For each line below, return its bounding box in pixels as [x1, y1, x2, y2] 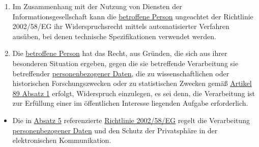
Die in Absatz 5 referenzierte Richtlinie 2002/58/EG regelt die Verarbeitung [12, 114, 250, 125]
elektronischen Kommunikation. [12, 135, 111, 145]
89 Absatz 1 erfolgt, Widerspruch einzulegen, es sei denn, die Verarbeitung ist [12, 87, 255, 98]
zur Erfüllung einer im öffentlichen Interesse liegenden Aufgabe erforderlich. [12, 98, 248, 108]
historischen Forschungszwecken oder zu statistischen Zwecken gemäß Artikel [12, 78, 252, 89]
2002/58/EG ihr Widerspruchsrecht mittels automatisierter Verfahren [12, 21, 229, 32]
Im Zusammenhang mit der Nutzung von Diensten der [12, 1, 182, 11]
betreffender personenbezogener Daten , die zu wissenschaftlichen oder [12, 68, 229, 78]
